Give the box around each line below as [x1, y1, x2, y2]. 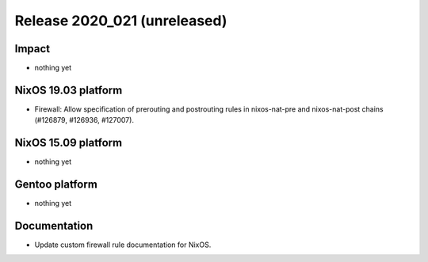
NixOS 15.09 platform [14, 136, 123, 150]
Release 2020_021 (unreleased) [14, 12, 227, 29]
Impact [14, 42, 51, 55]
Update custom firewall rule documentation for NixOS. [34, 240, 212, 249]
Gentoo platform [14, 178, 98, 192]
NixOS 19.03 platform [14, 83, 123, 97]
